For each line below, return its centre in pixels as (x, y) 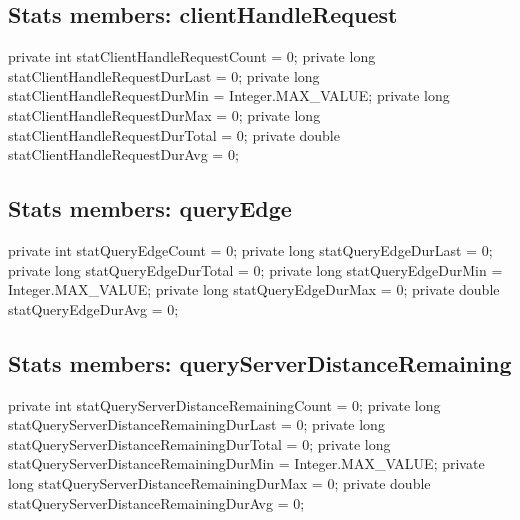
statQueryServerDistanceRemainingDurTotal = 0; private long (199, 443)
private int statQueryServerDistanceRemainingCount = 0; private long (224, 404)
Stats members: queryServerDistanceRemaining (260, 362)
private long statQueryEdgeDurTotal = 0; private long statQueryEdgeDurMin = (255, 269)
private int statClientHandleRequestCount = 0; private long (192, 56)
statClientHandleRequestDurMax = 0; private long (164, 114)
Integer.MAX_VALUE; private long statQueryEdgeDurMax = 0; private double (254, 289)
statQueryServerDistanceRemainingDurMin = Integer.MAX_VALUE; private (246, 463)
